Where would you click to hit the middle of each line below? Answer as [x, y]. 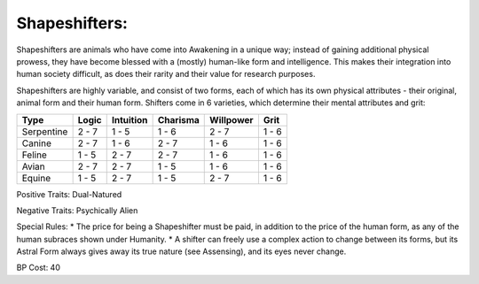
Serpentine [45, 131]
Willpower [232, 119]
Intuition [130, 119]
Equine [36, 178]
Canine [37, 143]
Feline [35, 155]
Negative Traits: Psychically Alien [77, 210]
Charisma [178, 119]
